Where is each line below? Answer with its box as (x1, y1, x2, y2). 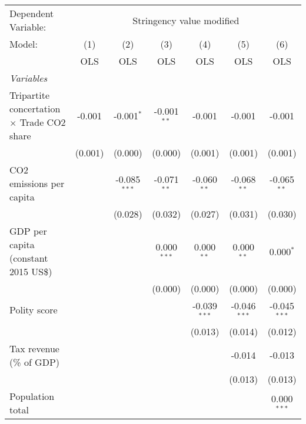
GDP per (9, 224, 47, 238)
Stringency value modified (132, 13, 240, 27)
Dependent (9, 6, 54, 20)
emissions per (9, 176, 65, 190)
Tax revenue (9, 341, 59, 355)
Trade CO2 (19, 115, 66, 129)
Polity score (9, 303, 58, 317)
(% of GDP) (9, 355, 60, 369)
